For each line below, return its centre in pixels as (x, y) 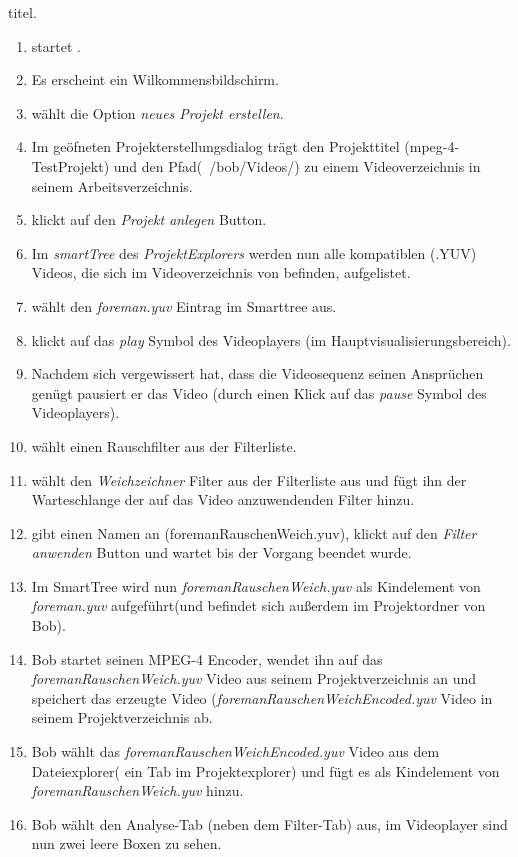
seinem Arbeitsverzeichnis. (112, 185)
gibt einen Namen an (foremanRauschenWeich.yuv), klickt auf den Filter (254, 532)
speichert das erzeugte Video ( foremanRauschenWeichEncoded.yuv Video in (262, 697)
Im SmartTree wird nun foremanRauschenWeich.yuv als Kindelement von (256, 585)
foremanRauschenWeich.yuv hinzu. (137, 790)
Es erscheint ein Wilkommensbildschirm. (155, 79)
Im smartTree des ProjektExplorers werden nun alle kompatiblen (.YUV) (254, 252)
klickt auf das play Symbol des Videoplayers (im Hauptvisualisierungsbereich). (271, 339)
